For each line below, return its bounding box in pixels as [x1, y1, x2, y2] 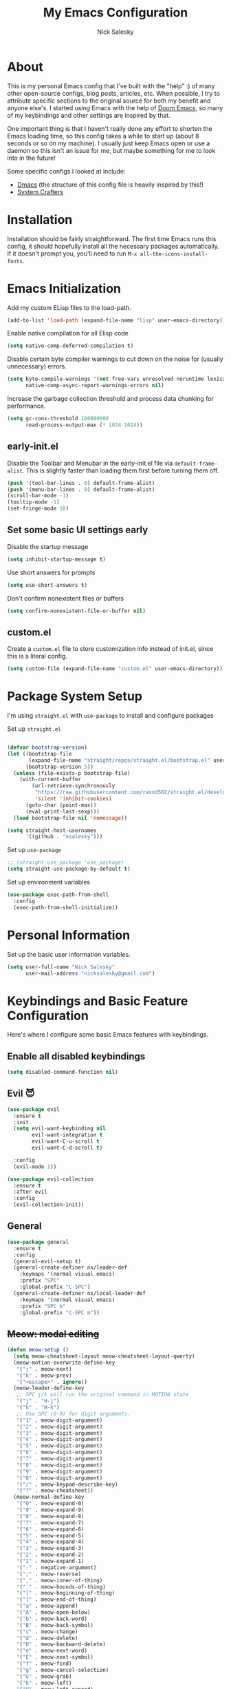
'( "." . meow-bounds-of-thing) [16, 1583, 107, 1590]
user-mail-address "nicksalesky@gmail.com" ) [25, 970, 155, 977]
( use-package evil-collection [7, 1176, 94, 1183]
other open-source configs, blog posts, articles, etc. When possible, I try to [7, 89, 220, 97]
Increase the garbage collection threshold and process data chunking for [7, 395, 214, 403]
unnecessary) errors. [7, 362, 67, 371]
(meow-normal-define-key [13, 1493, 85, 1501]
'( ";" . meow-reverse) [16, 1571, 81, 1577]
